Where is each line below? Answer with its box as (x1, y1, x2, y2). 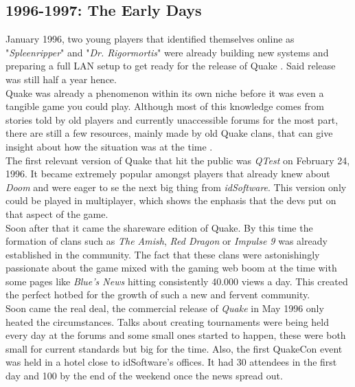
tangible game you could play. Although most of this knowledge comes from (5, 99, 324, 113)
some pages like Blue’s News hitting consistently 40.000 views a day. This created (5, 274, 348, 288)
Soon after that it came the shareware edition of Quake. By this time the (5, 220, 313, 234)
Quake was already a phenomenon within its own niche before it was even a (5, 85, 324, 100)
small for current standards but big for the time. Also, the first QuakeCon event (5, 341, 343, 355)
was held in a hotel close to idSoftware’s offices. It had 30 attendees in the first (5, 355, 337, 369)
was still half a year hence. (5, 71, 117, 86)
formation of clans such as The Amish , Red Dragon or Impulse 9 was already (5, 234, 328, 248)
